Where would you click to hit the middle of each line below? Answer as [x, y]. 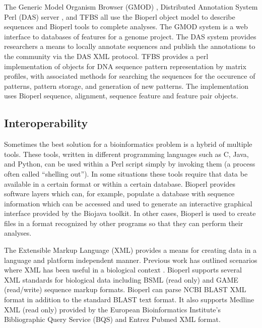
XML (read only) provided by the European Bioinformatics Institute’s [112, 309]
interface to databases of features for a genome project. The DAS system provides [130, 36]
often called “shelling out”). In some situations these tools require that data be [126, 173]
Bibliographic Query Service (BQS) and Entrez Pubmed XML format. [112, 319]
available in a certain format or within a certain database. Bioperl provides [120, 183]
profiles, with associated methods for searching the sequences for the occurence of [130, 76]
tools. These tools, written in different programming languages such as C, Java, [126, 154]
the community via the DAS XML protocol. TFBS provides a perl [106, 56]
